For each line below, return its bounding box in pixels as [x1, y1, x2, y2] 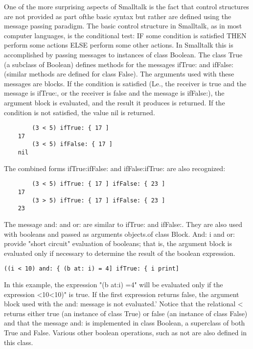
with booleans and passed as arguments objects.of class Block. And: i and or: [4, 228, 235, 239]
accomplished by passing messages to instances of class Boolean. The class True [4, 49, 243, 59]
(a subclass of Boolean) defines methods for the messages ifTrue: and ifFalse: [4, 59, 233, 69]
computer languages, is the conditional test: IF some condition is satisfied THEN [4, 30, 247, 40]
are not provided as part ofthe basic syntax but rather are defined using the [4, 11, 231, 21]
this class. [4, 337, 33, 347]
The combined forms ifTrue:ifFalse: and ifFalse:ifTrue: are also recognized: [4, 163, 226, 173]
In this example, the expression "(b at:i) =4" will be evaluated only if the [4, 279, 223, 289]
